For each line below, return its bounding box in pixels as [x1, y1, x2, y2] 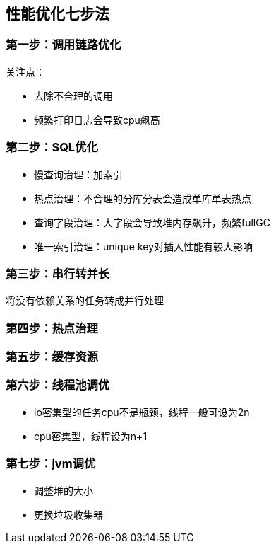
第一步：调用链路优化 [6, 37, 121, 52]
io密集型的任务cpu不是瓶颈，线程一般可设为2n [34, 405, 250, 418]
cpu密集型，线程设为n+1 [34, 429, 148, 442]
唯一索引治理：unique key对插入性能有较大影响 [34, 240, 253, 253]
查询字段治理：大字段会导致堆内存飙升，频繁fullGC [34, 216, 270, 229]
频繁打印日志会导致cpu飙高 [34, 113, 160, 126]
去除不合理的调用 [34, 89, 113, 102]
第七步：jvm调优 [6, 456, 96, 471]
